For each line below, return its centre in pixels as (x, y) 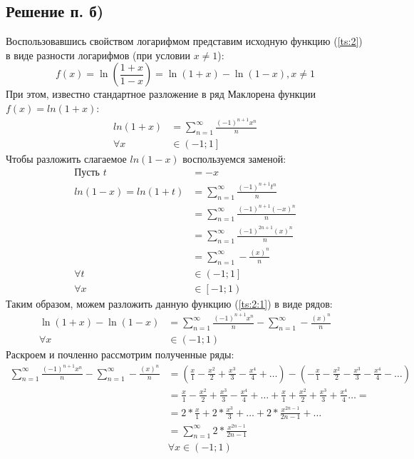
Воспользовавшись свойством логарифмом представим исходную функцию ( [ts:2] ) (184, 41)
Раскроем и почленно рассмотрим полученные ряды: (120, 354)
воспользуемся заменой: (234, 159)
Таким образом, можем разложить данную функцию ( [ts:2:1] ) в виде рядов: (169, 303)
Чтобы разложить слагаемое (66, 159)
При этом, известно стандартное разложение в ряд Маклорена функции (161, 94)
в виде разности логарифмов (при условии (98, 55)
